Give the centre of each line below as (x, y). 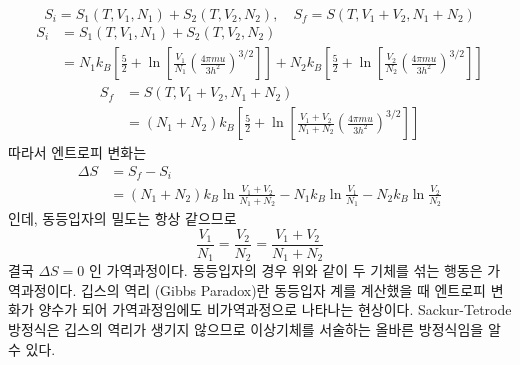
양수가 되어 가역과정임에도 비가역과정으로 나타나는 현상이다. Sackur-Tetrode (275, 309)
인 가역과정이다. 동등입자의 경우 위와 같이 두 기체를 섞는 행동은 (286, 270)
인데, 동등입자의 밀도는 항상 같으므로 (122, 218)
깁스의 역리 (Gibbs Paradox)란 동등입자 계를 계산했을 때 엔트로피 (283, 289)
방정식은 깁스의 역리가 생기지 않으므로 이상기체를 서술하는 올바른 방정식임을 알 (254, 329)
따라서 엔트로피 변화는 (77, 152)
